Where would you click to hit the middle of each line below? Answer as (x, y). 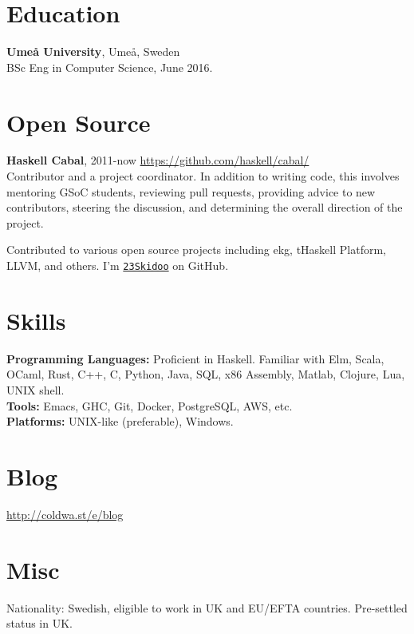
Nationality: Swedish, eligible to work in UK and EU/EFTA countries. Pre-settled (207, 607)
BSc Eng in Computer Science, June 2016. (110, 67)
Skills (36, 320)
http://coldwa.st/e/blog (65, 514)
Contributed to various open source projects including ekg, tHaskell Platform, (196, 250)
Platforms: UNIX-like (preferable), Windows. (120, 421)
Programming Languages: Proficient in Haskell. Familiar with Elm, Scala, (195, 358)
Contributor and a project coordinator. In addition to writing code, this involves (203, 176)
